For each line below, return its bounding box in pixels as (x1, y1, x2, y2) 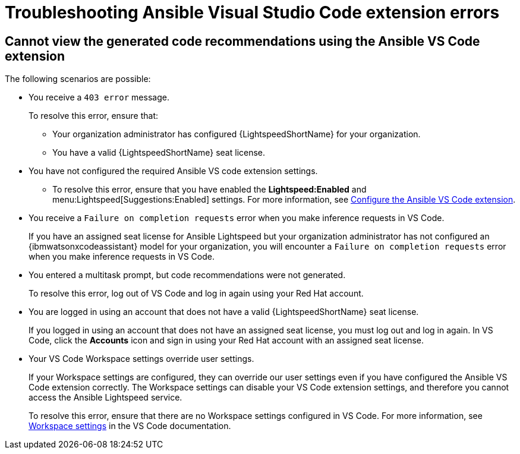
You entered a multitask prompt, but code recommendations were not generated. (29, 270, 346, 280)
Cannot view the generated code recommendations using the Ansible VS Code (5, 33, 480, 49)
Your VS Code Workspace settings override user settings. (29, 354, 254, 364)
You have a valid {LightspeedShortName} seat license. (52, 147, 266, 158)
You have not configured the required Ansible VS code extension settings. (29, 166, 318, 176)
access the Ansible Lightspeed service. (29, 392, 182, 403)
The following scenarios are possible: (5, 74, 151, 84)
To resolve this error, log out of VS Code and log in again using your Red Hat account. (29, 288, 364, 299)
